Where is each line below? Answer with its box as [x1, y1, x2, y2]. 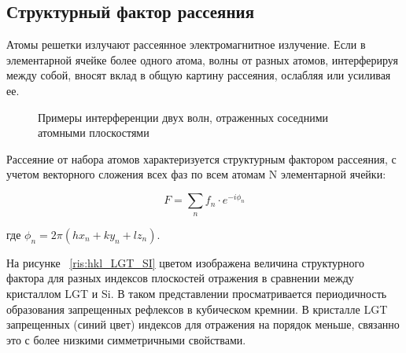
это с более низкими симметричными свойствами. [6, 331, 246, 347]
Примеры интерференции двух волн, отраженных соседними [38, 108, 328, 125]
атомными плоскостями [38, 124, 149, 141]
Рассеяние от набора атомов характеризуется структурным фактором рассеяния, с [6, 150, 397, 167]
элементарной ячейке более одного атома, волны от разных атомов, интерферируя [6, 51, 398, 68]
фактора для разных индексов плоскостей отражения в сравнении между [6, 270, 354, 286]
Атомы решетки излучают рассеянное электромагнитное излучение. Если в [6, 36, 366, 53]
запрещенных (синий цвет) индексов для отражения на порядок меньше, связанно [6, 316, 400, 333]
